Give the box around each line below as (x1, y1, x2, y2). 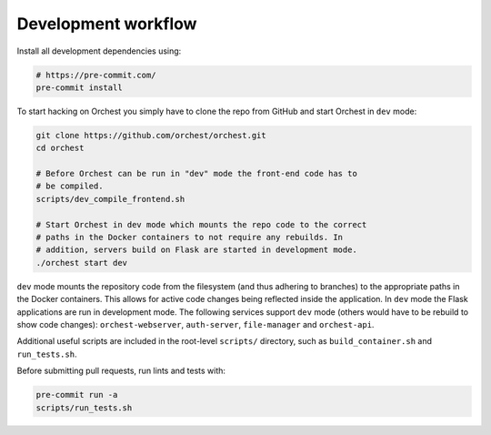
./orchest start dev (35, 258, 127, 268)
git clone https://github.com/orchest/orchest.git (35, 130, 267, 140)
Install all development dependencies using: (16, 46, 182, 56)
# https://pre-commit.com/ (35, 69, 156, 80)
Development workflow (16, 14, 197, 34)
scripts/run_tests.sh (35, 402, 133, 413)
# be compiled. (35, 181, 104, 191)
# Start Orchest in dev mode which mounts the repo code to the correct (35, 219, 367, 229)
